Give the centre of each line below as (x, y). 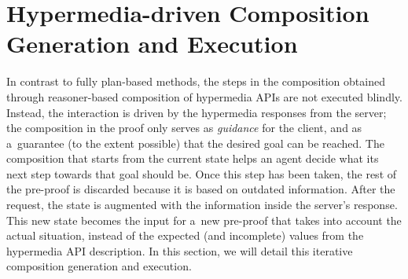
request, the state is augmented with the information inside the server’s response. (202, 205)
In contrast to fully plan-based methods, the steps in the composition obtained (196, 81)
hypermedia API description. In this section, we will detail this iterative (180, 250)
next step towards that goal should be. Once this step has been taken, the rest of (202, 173)
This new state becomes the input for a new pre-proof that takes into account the (204, 220)
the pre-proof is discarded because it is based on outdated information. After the (201, 189)
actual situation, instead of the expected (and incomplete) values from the (185, 235)
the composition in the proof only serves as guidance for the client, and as (184, 128)
